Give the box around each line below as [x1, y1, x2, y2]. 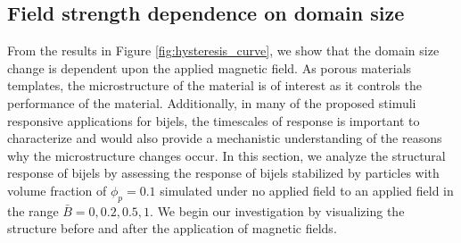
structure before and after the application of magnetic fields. [7, 219, 337, 238]
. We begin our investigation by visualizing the [150, 201, 405, 220]
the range [7, 201, 59, 220]
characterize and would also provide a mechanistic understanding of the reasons [7, 129, 442, 147]
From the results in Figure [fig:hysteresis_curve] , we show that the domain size [7, 41, 440, 60]
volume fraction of [7, 180, 107, 199]
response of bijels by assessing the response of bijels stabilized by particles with [7, 163, 440, 182]
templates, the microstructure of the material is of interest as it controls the [7, 76, 422, 95]
